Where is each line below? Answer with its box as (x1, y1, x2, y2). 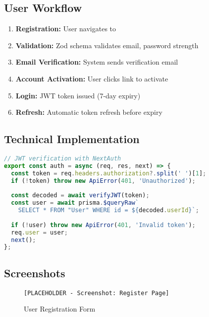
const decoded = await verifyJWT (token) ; (11, 192, 150, 199)
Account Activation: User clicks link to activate (15, 73, 168, 83)
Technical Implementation (4, 131, 140, 147)
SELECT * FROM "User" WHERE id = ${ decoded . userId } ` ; (18, 207, 199, 214)
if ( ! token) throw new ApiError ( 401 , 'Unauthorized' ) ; (11, 177, 196, 184)
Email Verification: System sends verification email (15, 57, 178, 67)
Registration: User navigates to (15, 23, 116, 34)
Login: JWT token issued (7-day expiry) (15, 90, 141, 100)
